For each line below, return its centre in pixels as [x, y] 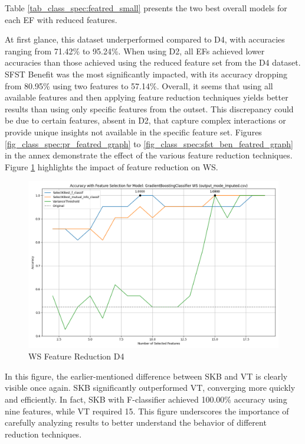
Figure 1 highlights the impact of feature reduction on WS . [111, 166]
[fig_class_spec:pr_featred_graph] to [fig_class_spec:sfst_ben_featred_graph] [149, 143]
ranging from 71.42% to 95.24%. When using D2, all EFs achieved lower [135, 51]
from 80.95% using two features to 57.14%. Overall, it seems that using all [139, 85]
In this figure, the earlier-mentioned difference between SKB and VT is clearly [146, 376]
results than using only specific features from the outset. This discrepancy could [149, 108]
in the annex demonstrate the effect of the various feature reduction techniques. [149, 155]
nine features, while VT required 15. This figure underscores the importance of [147, 411]
